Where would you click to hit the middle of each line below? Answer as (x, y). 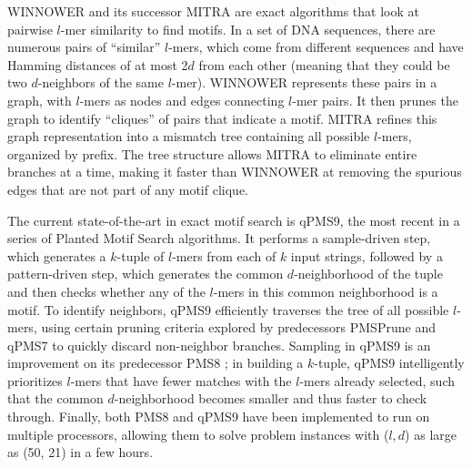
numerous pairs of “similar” (84, 47)
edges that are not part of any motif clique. (128, 189)
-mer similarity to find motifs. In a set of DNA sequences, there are (248, 29)
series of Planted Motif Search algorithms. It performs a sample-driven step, (219, 238)
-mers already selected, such (377, 380)
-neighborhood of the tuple (368, 274)
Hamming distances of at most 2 (98, 64)
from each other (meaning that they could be (324, 64)
